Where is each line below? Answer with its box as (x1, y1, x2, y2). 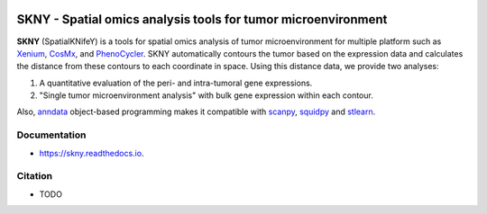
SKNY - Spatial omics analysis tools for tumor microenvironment (16, 12, 388, 27)
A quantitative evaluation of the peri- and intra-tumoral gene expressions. (39, 77, 313, 88)
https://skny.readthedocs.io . (39, 147, 144, 158)
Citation (16, 170, 53, 183)
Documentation (16, 129, 87, 141)
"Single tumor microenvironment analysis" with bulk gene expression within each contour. (39, 90, 373, 101)
